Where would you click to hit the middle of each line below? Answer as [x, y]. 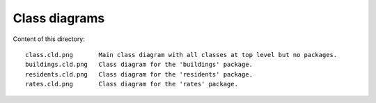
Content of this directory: [49, 39]
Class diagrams [59, 18]
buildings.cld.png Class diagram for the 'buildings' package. [139, 65]
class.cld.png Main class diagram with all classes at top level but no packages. [181, 55]
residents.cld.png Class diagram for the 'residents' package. [139, 74]
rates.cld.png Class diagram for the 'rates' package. [132, 84]
